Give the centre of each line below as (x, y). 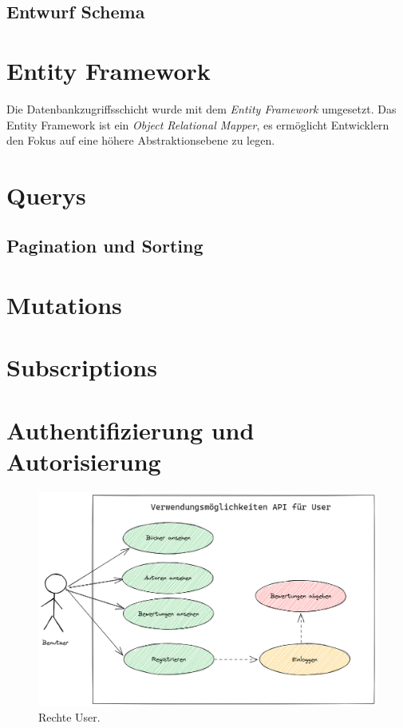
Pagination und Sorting (105, 246)
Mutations (64, 305)
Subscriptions (82, 367)
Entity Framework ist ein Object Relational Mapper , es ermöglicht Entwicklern (198, 124)
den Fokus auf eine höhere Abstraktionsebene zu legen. (141, 140)
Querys (46, 195)
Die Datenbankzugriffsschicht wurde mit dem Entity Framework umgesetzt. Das (201, 108)
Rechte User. (69, 717)
